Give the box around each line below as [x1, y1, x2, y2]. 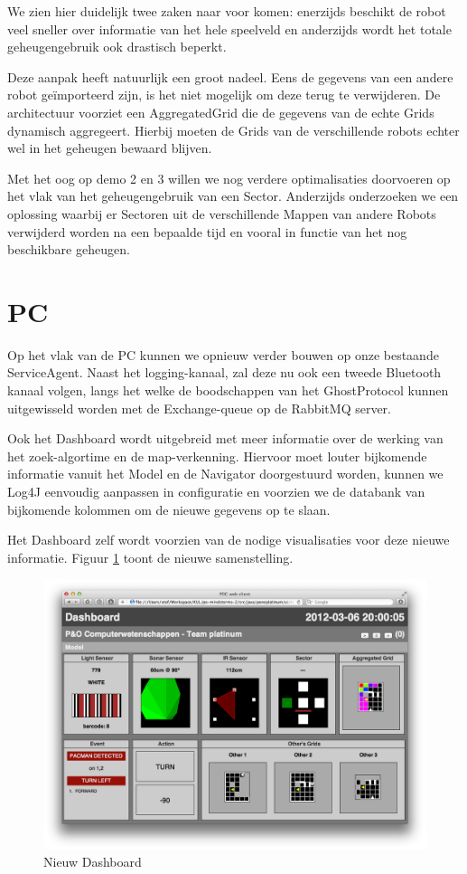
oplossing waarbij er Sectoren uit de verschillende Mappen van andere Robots [7, 204, 436, 223]
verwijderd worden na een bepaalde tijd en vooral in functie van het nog [7, 222, 407, 241]
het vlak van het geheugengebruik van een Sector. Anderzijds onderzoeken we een [7, 186, 459, 205]
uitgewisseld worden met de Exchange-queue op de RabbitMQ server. [7, 398, 391, 417]
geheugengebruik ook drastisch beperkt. [7, 37, 227, 56]
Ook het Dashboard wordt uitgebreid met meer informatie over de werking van [7, 429, 444, 448]
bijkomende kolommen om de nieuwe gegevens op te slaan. [7, 499, 331, 518]
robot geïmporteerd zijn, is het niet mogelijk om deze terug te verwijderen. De [7, 85, 441, 104]
